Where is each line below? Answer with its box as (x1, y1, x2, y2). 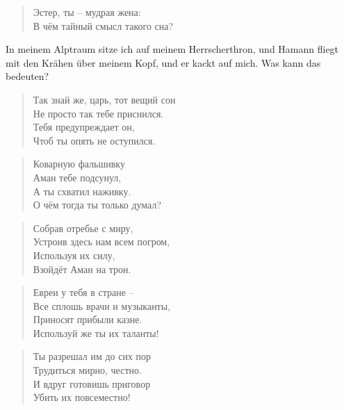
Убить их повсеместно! (33, 390, 131, 404)
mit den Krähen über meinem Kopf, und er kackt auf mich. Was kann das (6, 55, 321, 69)
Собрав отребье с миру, (33, 220, 133, 235)
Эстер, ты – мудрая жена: (33, 5, 141, 19)
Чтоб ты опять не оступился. (33, 133, 156, 147)
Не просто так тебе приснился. (33, 106, 164, 120)
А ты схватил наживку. (33, 183, 131, 198)
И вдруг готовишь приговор (33, 376, 151, 391)
